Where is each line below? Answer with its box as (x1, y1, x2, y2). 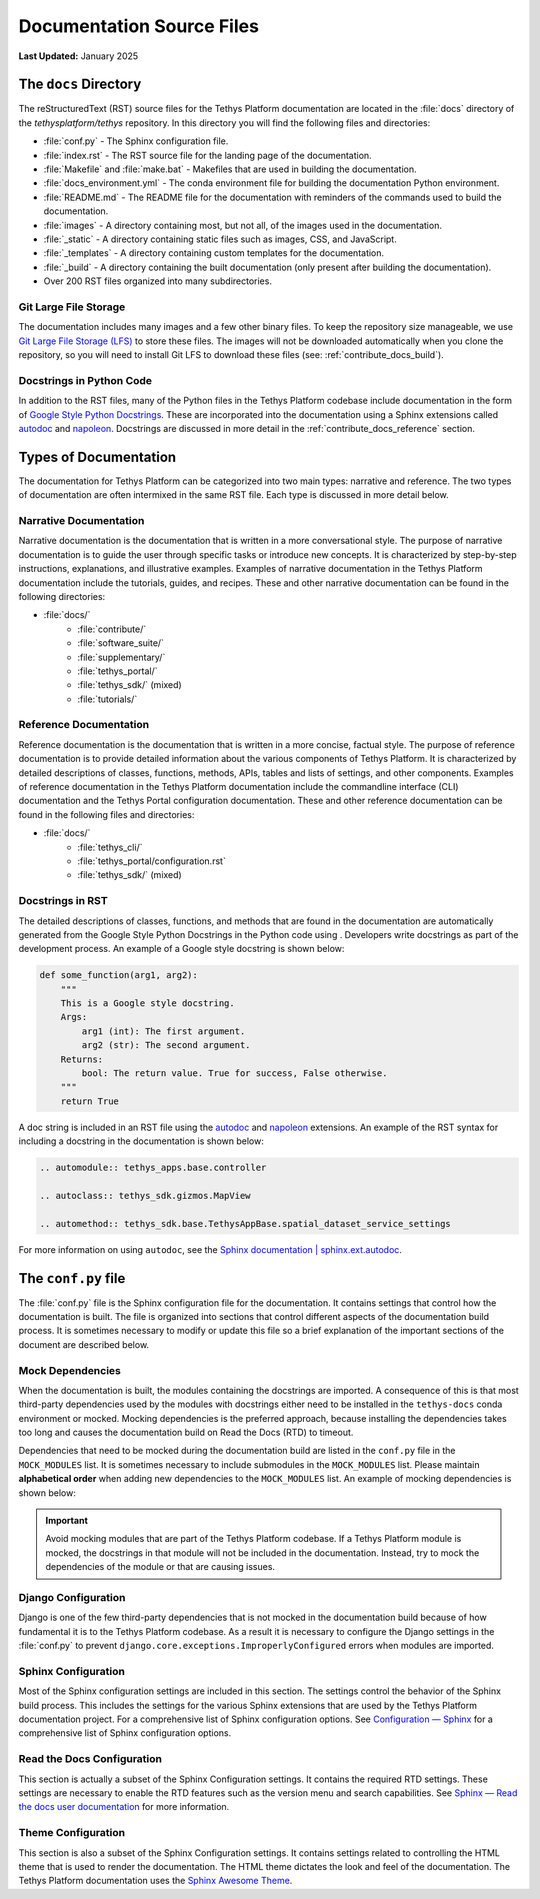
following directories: (18, 590, 106, 602)
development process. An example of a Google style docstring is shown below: (18, 943, 345, 955)
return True (60, 1095, 120, 1107)
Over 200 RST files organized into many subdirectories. (43, 275, 272, 287)
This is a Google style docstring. (60, 998, 235, 1009)
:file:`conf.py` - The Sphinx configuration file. (43, 135, 229, 147)
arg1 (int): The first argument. (81, 1025, 246, 1037)
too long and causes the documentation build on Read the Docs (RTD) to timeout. (18, 1426, 354, 1439)
